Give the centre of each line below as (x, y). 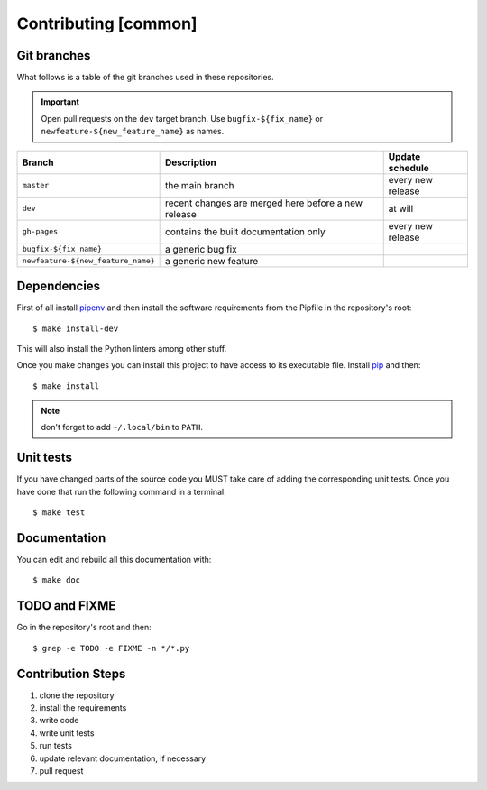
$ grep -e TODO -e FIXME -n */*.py (111, 648)
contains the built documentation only (246, 232)
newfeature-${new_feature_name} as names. (133, 132)
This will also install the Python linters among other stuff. (122, 348)
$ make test (59, 513)
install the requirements (83, 708)
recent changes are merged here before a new (264, 203)
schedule (409, 168)
